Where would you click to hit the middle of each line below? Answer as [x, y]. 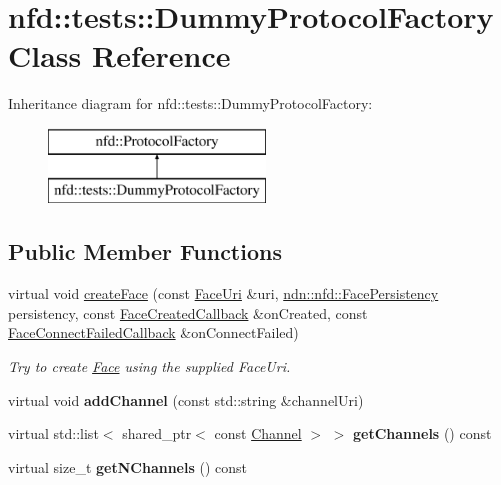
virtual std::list [53, 433]
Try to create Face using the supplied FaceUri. [149, 366]
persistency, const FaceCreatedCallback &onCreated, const [188, 312]
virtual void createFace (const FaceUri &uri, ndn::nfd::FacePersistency [223, 293]
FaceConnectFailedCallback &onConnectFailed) [153, 332]
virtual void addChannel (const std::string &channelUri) [186, 399]
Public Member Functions [145, 251]
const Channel [258, 433]
